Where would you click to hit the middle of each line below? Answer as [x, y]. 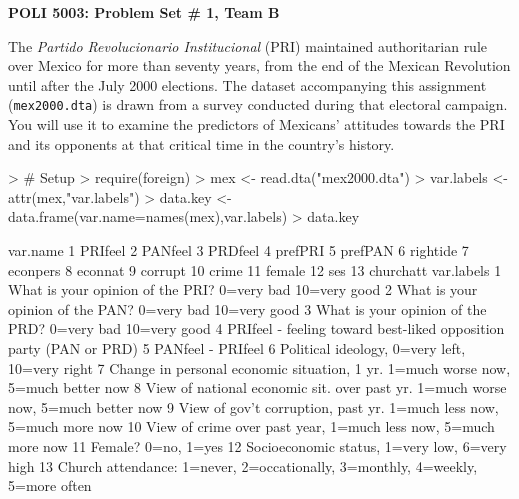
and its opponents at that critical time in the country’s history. [201, 143]
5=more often [50, 485]
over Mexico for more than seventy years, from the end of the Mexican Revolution [259, 65]
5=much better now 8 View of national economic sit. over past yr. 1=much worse [257, 387]
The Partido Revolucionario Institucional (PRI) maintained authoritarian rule [248, 45]
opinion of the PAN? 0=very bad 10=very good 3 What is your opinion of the [247, 308]
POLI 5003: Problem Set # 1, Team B [144, 12]
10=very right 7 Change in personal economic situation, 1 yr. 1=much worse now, [259, 367]
